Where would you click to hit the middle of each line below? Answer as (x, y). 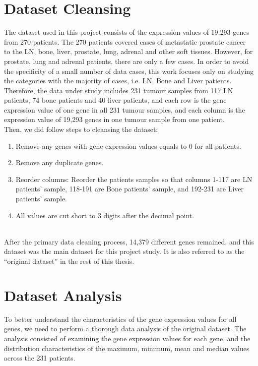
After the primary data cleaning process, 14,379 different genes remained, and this (129, 241)
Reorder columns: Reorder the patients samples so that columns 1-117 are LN (134, 179)
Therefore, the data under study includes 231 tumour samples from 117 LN (119, 90)
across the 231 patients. (40, 358)
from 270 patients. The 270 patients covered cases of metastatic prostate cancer (125, 41)
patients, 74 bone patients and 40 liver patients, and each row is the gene (115, 100)
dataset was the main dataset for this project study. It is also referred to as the (124, 251)
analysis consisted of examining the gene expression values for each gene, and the (127, 338)
